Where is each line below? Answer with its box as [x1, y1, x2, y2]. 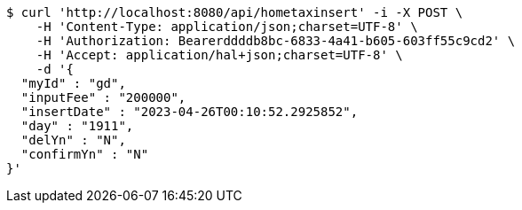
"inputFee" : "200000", [20, 90, 186, 105]
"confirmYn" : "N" [20, 147, 149, 161]
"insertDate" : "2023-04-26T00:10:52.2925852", [20, 105, 359, 119]
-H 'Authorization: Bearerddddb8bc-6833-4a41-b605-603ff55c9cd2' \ [36, 34, 516, 48]
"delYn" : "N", [20, 133, 126, 147]
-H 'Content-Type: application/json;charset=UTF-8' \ [36, 19, 418, 34]
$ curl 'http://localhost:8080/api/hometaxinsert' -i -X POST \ [6, 5, 463, 19]
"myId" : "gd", [20, 76, 126, 90]
